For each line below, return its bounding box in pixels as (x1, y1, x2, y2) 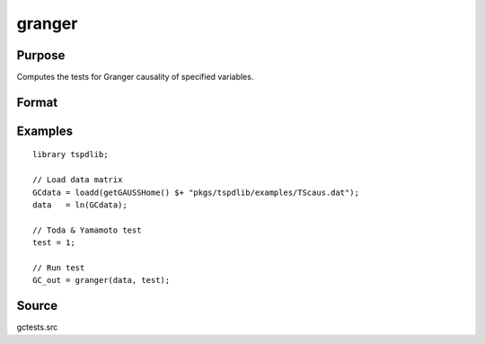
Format (16, 94, 58, 110)
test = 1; (32, 238, 75, 248)
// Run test (32, 263, 85, 273)
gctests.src (16, 322, 58, 332)
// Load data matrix (32, 175, 123, 185)
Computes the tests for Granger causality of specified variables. (16, 72, 254, 83)
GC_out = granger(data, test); (32, 275, 171, 286)
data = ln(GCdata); (32, 200, 128, 210)
